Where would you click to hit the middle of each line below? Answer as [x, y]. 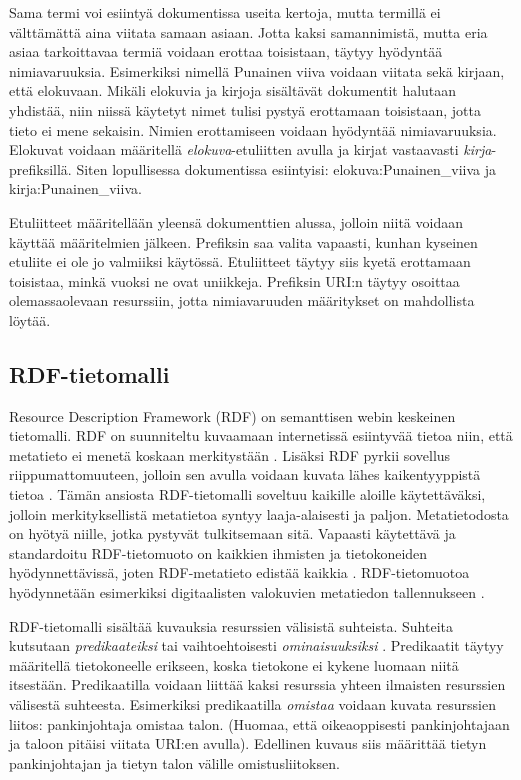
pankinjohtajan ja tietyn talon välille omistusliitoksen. [174, 762]
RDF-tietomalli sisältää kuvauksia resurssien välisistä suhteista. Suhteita [231, 625]
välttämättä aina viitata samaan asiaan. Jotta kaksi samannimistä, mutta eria [248, 31]
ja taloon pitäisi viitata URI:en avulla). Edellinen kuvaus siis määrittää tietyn [248, 743]
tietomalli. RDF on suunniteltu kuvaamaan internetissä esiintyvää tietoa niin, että [261, 435]
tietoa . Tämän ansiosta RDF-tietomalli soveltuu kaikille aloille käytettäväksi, [247, 494]
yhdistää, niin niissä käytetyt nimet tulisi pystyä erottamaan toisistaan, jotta [245, 109]
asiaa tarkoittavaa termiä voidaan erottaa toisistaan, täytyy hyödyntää [226, 51]
